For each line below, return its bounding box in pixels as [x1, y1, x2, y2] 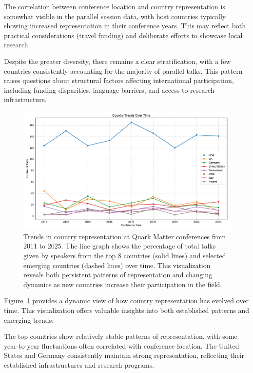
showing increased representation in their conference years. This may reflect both [4, 21, 246, 31]
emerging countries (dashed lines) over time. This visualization [23, 260, 211, 270]
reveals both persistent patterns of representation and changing [23, 269, 213, 280]
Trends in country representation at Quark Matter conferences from [23, 231, 226, 241]
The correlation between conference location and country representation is [4, 1, 225, 11]
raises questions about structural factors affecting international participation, [4, 75, 234, 85]
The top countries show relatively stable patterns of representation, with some [4, 331, 237, 341]
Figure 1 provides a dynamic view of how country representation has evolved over [4, 295, 249, 306]
